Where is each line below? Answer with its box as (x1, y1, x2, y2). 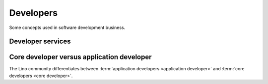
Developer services (9, 37, 71, 46)
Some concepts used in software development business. (9, 25, 126, 30)
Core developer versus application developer (9, 53, 152, 61)
